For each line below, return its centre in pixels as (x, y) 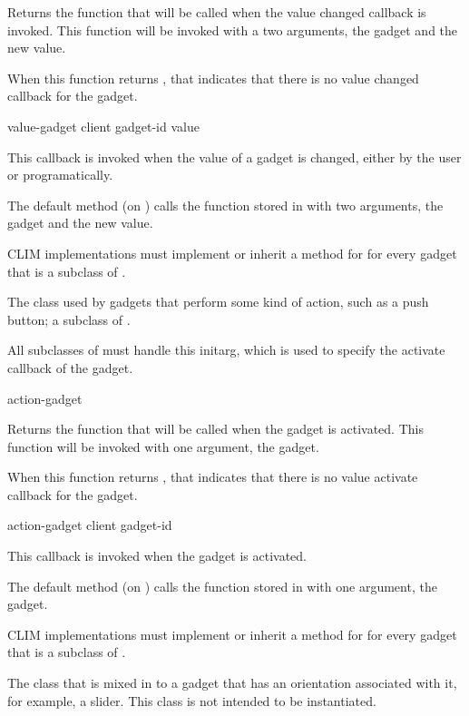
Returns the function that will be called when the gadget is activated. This (215, 429)
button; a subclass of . (69, 319)
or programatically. (60, 175)
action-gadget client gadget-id (90, 525)
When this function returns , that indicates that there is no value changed (213, 78)
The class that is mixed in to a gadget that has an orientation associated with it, (232, 683)
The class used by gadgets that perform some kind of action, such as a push (218, 302)
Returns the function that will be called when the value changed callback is (217, 12)
